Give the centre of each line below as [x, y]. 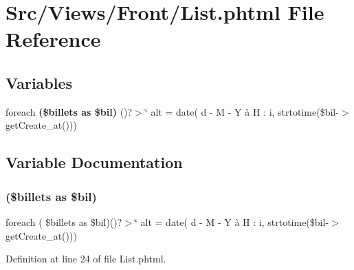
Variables [39, 82]
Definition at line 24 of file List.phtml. [86, 259]
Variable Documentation [94, 162]
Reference [53, 39]
